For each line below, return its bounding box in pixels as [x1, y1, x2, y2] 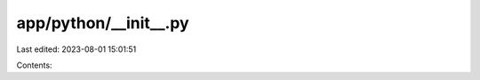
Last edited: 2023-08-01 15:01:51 [16, 44, 137, 55]
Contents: [16, 60, 52, 70]
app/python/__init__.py [16, 13, 190, 33]
